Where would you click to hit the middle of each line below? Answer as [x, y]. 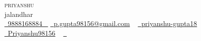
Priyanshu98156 [32, 33]
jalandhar [19, 14]
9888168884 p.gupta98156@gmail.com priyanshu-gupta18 [102, 23]
